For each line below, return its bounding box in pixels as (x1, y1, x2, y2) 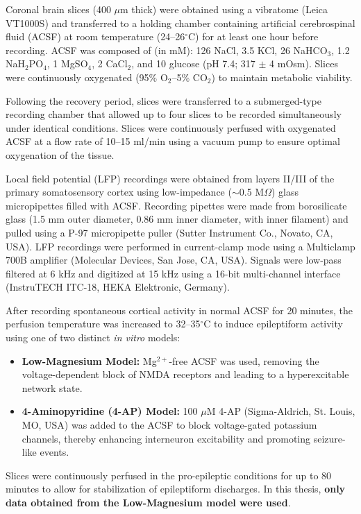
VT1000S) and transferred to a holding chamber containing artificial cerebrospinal (6, 15, 355, 30)
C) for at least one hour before (188, 29, 319, 44)
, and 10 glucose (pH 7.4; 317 (131, 56, 255, 71)
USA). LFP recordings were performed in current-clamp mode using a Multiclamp (6, 239, 355, 253)
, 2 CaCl (92, 56, 128, 71)
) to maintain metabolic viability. (211, 69, 353, 84)
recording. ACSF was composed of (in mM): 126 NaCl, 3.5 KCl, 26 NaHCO (6, 42, 328, 57)
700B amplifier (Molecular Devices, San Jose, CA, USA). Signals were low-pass (6, 252, 342, 267)
